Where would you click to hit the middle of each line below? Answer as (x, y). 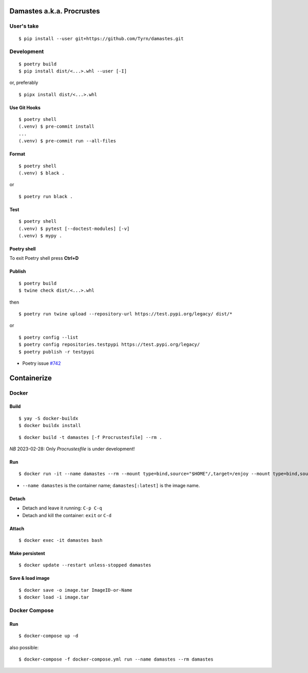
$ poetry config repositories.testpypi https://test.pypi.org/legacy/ (109, 344)
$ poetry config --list (49, 337)
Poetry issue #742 (42, 363)
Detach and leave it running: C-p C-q (62, 508)
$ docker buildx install (50, 426)
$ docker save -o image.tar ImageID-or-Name (76, 590)
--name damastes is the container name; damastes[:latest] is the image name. (111, 485)
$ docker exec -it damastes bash (61, 540)
